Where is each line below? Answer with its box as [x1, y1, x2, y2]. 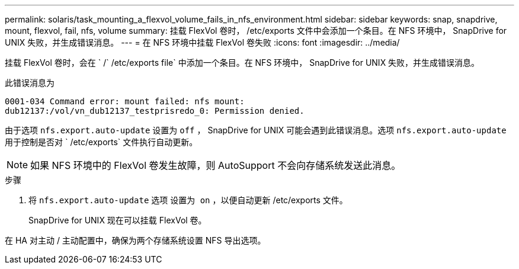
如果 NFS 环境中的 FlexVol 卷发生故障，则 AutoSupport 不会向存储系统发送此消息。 [30, 159, 401, 171]
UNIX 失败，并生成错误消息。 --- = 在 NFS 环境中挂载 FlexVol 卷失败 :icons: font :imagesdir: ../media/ [5, 37, 400, 47]
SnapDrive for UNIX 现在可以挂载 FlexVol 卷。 [28, 215, 207, 225]
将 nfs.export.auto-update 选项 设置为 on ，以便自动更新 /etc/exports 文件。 [28, 195, 348, 205]
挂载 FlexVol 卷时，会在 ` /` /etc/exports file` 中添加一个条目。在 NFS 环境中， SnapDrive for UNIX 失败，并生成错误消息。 [5, 57, 480, 68]
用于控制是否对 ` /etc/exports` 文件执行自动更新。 [5, 137, 198, 147]
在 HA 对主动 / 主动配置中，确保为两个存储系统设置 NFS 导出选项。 [5, 235, 266, 245]
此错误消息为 [5, 78, 55, 88]
